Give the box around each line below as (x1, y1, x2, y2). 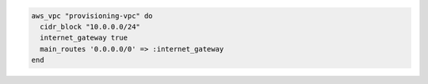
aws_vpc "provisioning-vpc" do (31, 11, 154, 20)
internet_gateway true (40, 33, 128, 43)
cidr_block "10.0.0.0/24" (40, 22, 140, 31)
